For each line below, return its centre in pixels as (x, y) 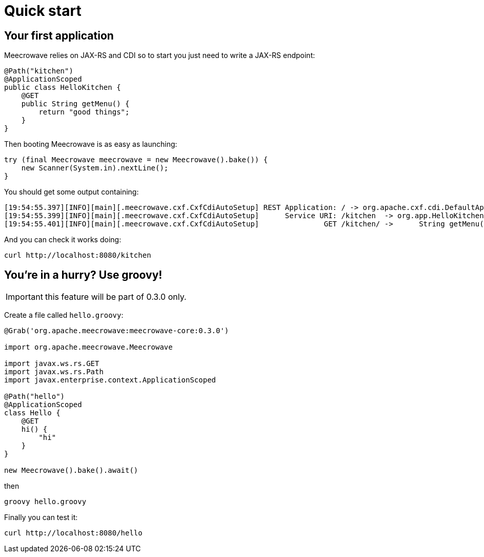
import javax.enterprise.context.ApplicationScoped (110, 380)
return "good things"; (84, 112)
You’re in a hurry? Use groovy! (83, 275)
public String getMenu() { (75, 104)
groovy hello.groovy (45, 502)
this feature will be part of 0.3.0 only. (116, 297)
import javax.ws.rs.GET (52, 364)
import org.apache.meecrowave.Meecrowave (88, 347)
